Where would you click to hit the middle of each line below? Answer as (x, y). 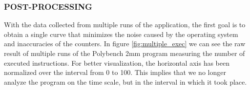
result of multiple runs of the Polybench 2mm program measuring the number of (125, 53)
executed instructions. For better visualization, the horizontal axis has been (117, 63)
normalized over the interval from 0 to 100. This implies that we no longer (115, 72)
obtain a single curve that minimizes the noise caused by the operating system (121, 34)
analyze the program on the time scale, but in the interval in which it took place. (125, 81)
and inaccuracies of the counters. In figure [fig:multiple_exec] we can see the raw (125, 44)
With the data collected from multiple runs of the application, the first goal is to (125, 25)
